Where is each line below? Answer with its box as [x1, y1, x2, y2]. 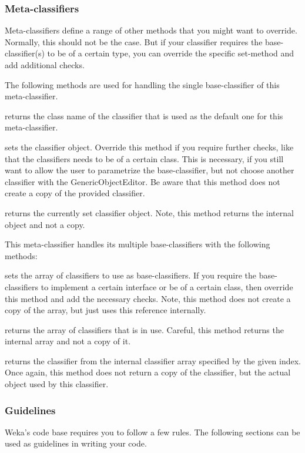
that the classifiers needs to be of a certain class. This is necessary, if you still [5, 152, 284, 165]
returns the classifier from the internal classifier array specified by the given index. [5, 354, 301, 367]
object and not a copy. [5, 218, 85, 230]
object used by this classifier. [5, 378, 109, 390]
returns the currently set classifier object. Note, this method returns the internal [5, 206, 294, 219]
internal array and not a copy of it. [5, 335, 131, 347]
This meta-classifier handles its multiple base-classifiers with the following [5, 238, 270, 250]
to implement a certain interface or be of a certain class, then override [41, 280, 293, 293]
